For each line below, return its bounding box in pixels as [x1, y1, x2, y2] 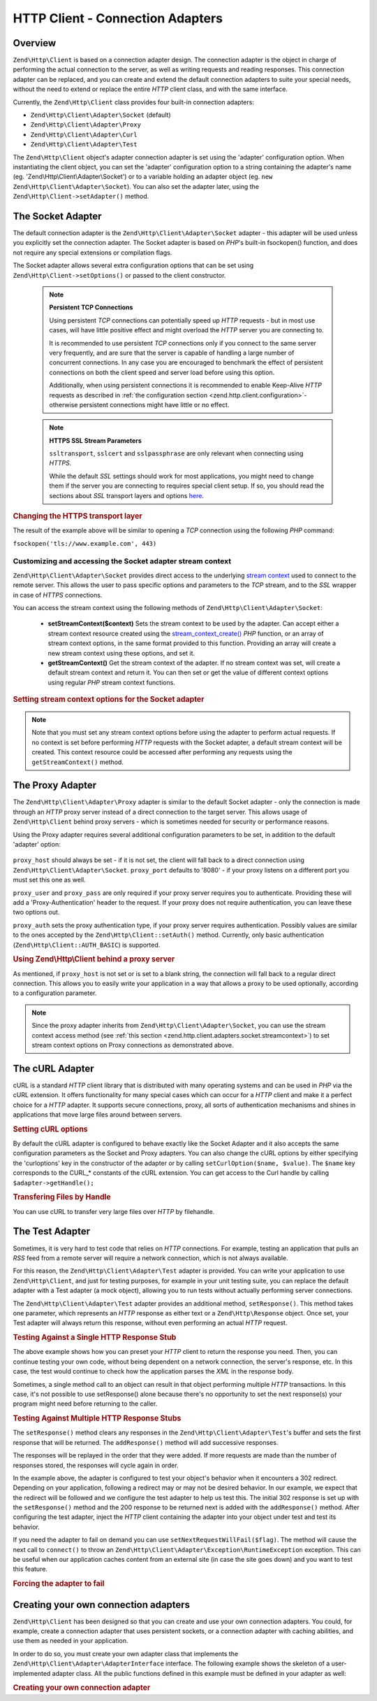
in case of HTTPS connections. [13, 591, 103, 599]
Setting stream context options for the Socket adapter [13, 695, 205, 705]
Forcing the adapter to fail [13, 1579, 105, 1588]
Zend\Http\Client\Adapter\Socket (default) [30, 111, 171, 119]
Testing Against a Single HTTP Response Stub [13, 1333, 177, 1343]
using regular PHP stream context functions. [47, 678, 176, 686]
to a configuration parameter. [13, 989, 97, 997]
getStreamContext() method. [31, 758, 124, 766]
